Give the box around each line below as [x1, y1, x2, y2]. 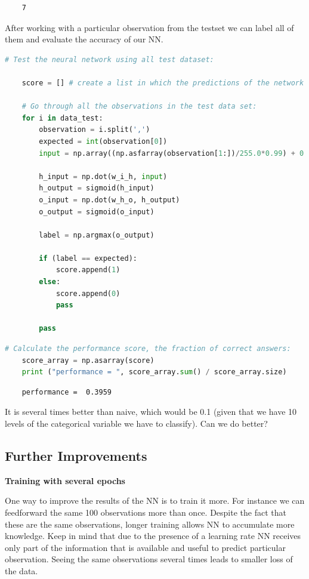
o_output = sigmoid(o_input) [39, 207, 154, 216]
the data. [5, 564, 38, 577]
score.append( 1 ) [55, 266, 120, 275]
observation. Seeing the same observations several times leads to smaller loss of [5, 553, 293, 565]
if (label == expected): [39, 254, 137, 263]
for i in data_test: [21, 113, 103, 122]
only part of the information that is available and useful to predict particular [5, 541, 286, 553]
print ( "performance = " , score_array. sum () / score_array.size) [21, 368, 287, 377]
